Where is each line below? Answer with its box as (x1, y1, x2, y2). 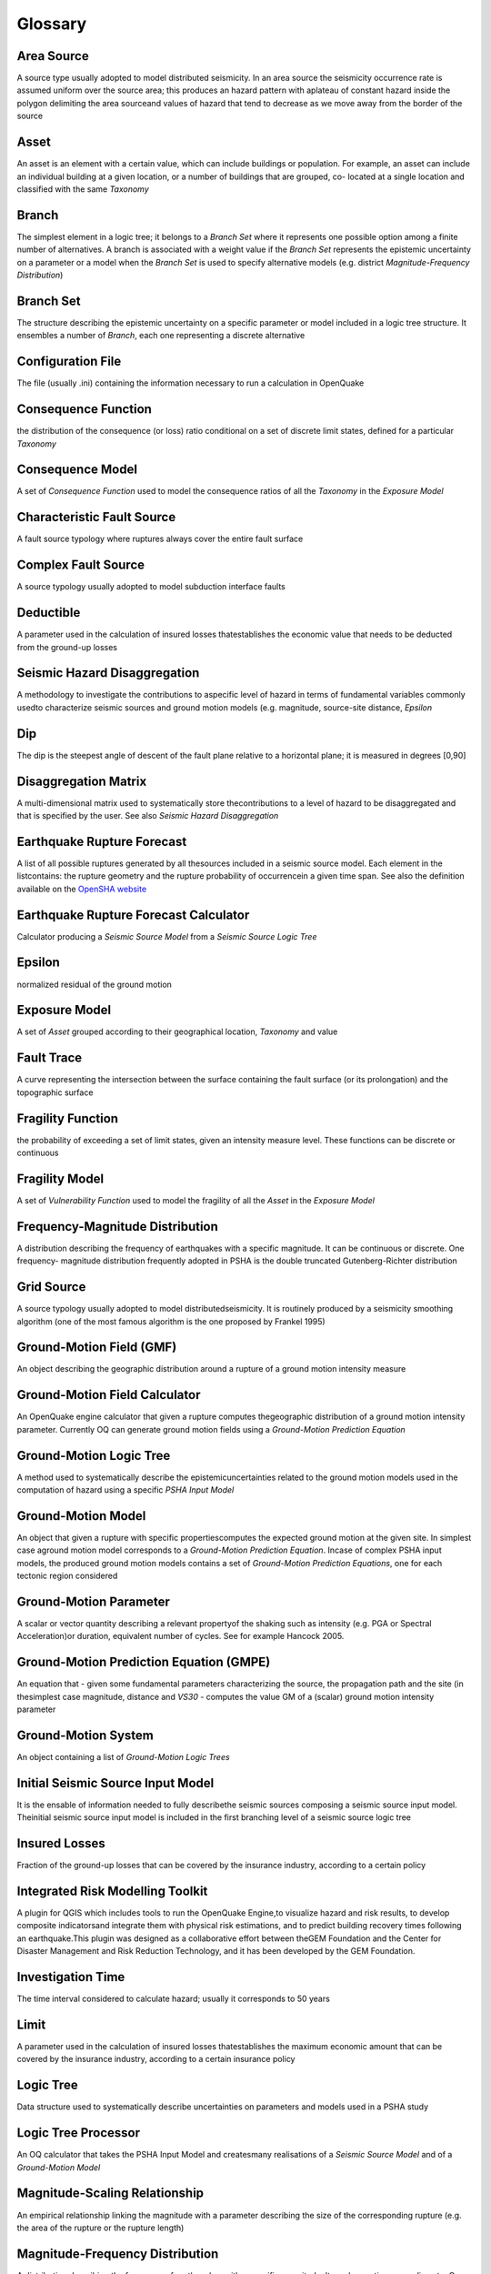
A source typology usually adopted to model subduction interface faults (16, 581, 286, 592)
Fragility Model (16, 1171, 105, 1186)
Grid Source (16, 1279, 86, 1295)
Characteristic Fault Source (16, 509, 176, 525)
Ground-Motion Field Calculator (16, 1387, 201, 1403)
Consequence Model (16, 462, 138, 478)
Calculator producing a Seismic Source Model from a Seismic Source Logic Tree (16, 931, 317, 941)
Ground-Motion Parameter (16, 1594, 170, 1609)
